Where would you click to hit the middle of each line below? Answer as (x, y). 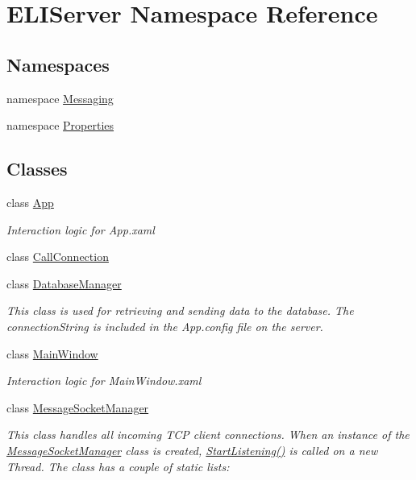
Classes (37, 169)
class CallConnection (58, 257)
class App (30, 202)
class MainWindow (52, 353)
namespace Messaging (60, 98)
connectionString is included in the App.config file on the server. (165, 326)
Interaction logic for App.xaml (81, 229)
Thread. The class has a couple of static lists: (118, 466)
